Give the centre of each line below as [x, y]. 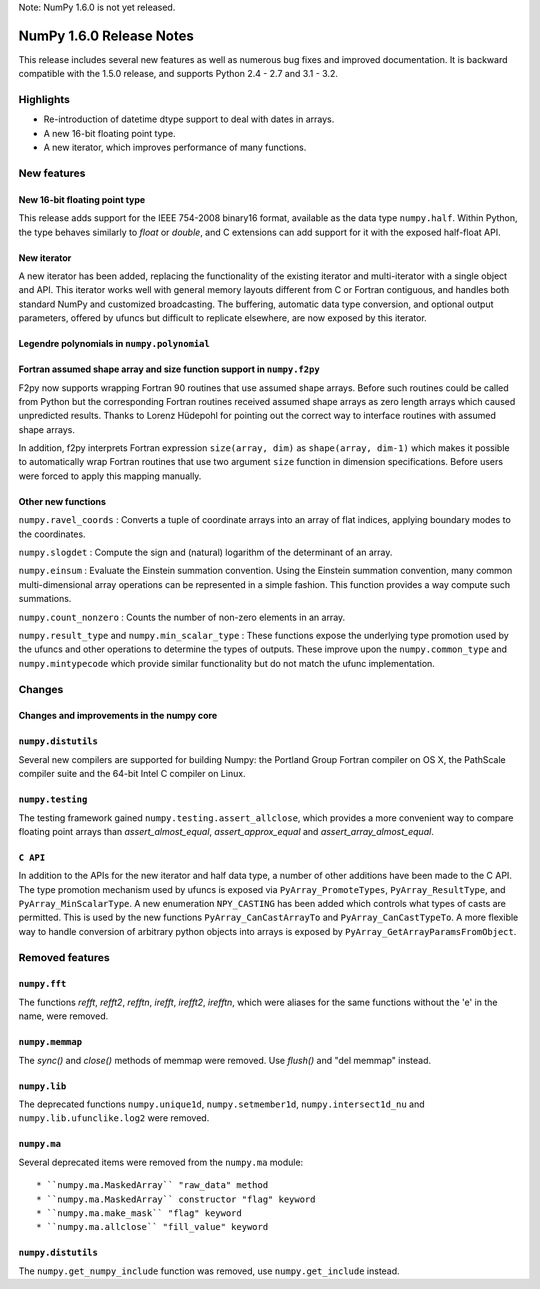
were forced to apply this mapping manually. [110, 476]
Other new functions [62, 501]
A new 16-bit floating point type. [109, 133]
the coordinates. [52, 534]
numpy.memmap [50, 1042]
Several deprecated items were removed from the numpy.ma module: [161, 1162]
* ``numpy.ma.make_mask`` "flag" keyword [139, 1213]
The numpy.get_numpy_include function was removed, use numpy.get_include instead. [209, 1271]
